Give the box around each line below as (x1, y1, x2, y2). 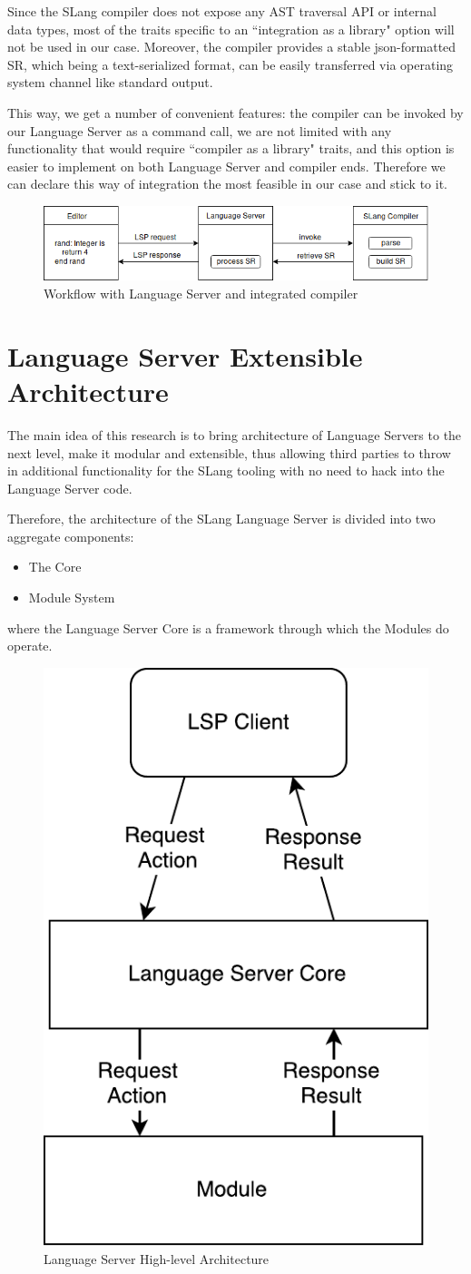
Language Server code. (7, 478, 132, 497)
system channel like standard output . (7, 73, 213, 92)
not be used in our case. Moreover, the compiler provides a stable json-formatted (7, 37, 456, 56)
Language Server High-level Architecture (44, 1249, 270, 1269)
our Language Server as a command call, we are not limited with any (7, 121, 392, 140)
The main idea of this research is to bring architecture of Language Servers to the (7, 425, 462, 444)
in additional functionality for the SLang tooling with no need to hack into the (7, 461, 445, 480)
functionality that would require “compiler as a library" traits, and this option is (7, 139, 455, 158)
